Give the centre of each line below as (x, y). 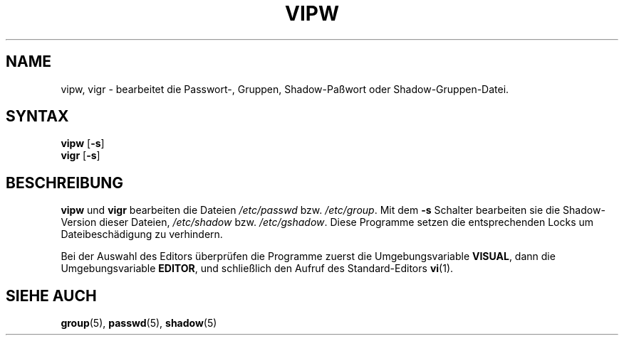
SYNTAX (37, 117)
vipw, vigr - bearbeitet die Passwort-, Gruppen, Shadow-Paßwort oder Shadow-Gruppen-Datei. (285, 89)
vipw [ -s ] (83, 144)
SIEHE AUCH (51, 296)
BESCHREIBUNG (65, 183)
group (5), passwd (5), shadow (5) (139, 323)
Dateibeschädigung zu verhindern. (142, 234)
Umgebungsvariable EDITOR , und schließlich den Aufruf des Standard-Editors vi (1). (257, 269)
